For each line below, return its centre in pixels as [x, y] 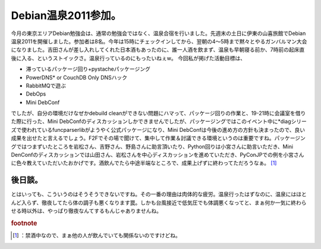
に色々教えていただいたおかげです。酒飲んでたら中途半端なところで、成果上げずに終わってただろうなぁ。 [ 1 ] [144, 163]
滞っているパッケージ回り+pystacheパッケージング [88, 69]
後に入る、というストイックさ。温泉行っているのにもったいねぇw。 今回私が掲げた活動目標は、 [128, 58]
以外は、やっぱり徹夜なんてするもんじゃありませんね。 [94, 211]
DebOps [36, 94]
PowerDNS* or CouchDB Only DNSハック [77, 77]
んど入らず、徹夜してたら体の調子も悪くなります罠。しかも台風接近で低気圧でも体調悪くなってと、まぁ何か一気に [151, 203]
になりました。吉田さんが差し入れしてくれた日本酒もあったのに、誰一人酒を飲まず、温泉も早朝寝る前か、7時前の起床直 [158, 50]
